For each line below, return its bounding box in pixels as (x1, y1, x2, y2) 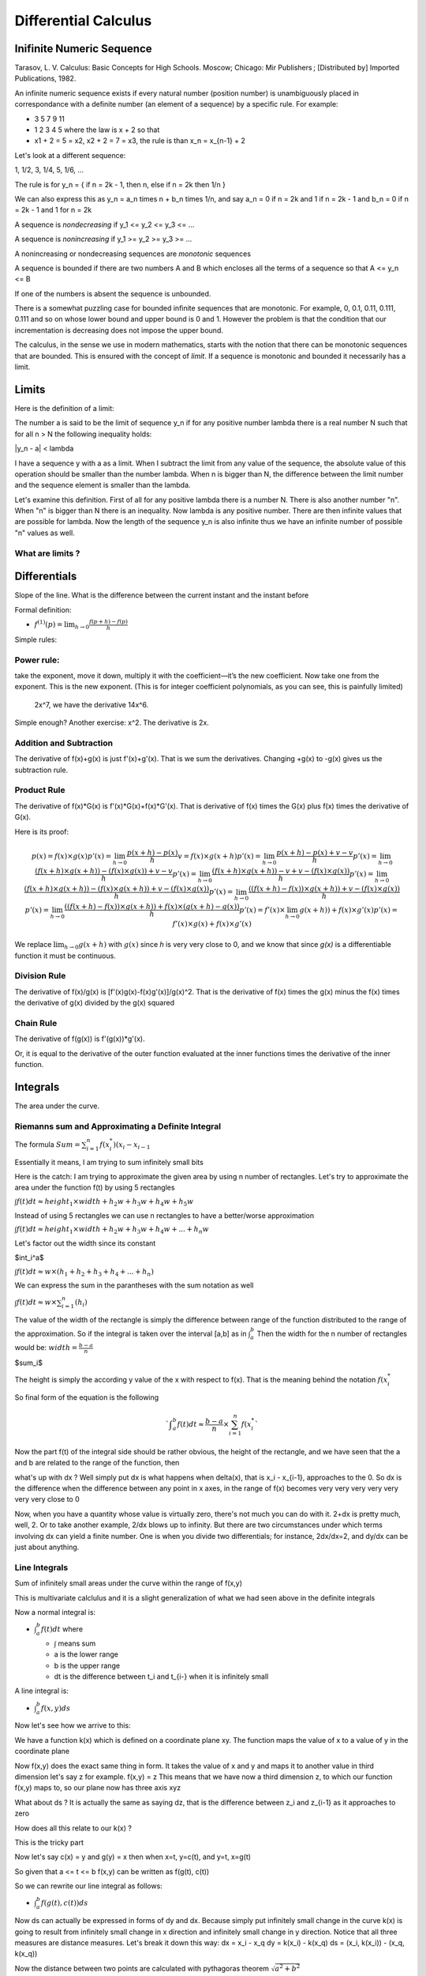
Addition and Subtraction (14, 737, 114, 749)
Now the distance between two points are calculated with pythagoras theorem (14, 1963, 270, 1973)
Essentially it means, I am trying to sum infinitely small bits (14, 1157, 204, 1167)
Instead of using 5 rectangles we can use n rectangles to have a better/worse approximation (14, 1210, 315, 1220)
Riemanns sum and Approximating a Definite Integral (14, 1121, 221, 1132)
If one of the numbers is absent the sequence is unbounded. (14, 288, 211, 298)
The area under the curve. (14, 1101, 100, 1111)
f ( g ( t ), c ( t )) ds (40, 1899, 88, 1908)
